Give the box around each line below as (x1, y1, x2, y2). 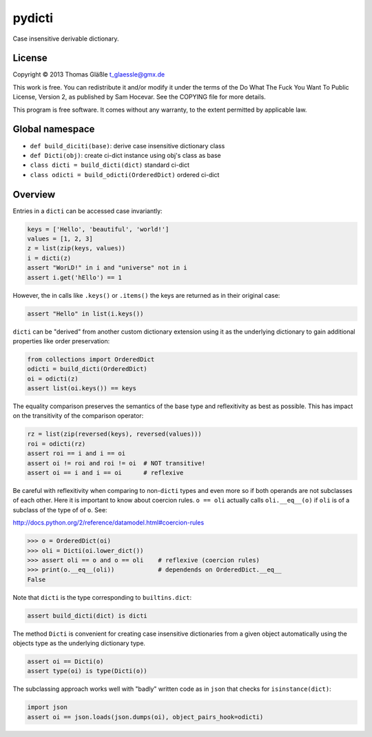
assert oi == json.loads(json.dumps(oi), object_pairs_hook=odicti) (27, 713, 264, 720)
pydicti (12, 10, 54, 26)
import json (27, 703, 68, 711)
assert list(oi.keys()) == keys (27, 385, 137, 392)
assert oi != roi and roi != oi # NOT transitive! (27, 459, 206, 467)
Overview (12, 188, 56, 200)
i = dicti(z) (27, 254, 72, 262)
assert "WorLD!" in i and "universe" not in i (27, 264, 187, 272)
